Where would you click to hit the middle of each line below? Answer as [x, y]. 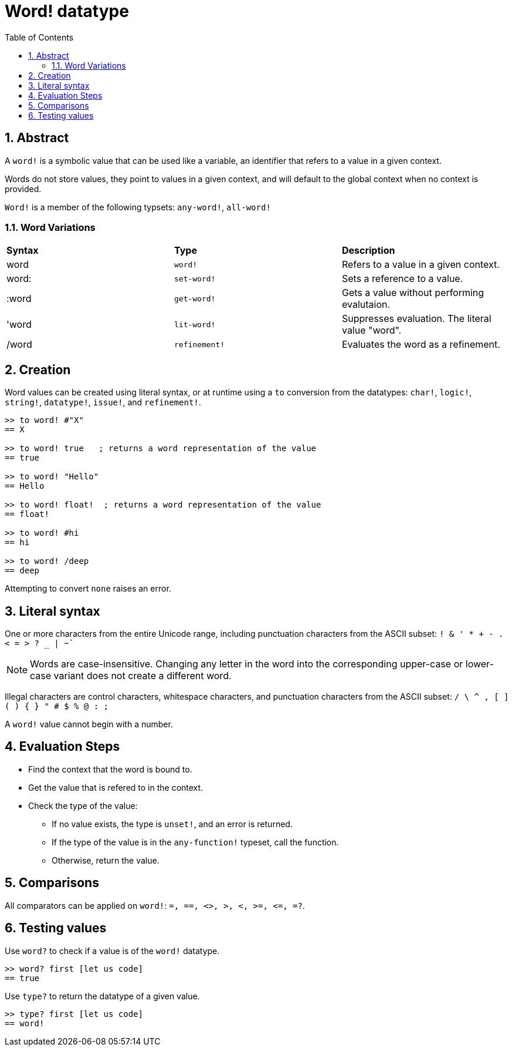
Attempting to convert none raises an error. [88, 589]
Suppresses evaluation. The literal [416, 319]
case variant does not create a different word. [131, 676]
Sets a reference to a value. [402, 279]
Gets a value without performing [413, 293]
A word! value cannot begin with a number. [89, 724]
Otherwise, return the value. [106, 860]
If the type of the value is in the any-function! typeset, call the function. [195, 842]
